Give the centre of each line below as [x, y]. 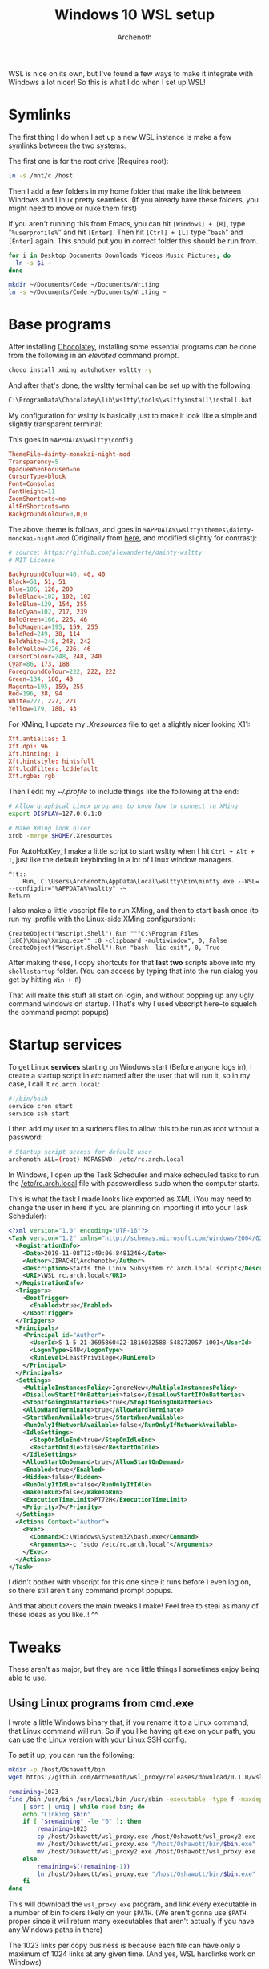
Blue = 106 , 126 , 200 [41, 589]
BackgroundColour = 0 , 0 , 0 [48, 514]
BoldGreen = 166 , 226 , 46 [48, 619]
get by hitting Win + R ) [45, 979]
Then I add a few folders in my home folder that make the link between [125, 191]
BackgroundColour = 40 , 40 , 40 [57, 575]
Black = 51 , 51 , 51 [37, 582]
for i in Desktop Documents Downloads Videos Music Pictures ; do [119, 255]
